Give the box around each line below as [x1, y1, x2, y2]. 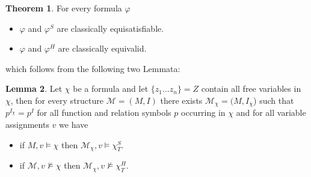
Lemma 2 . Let [5, 82, 63, 95]
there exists [160, 94, 203, 106]
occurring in [181, 106, 226, 119]
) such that [253, 94, 294, 106]
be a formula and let [73, 82, 149, 95]
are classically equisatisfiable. [57, 22, 164, 34]
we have [59, 118, 88, 131]
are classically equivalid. [58, 42, 147, 55]
